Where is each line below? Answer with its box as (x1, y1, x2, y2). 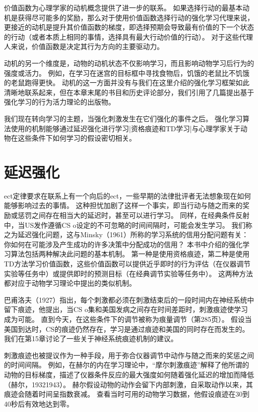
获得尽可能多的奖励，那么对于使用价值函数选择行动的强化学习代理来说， (17, 12, 254, 22)
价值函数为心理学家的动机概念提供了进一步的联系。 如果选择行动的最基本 (4, 2, 243, 12)
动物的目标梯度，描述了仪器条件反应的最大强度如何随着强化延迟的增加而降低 (4, 369, 254, 379)
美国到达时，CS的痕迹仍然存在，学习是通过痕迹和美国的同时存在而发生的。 (4, 323, 249, 334)
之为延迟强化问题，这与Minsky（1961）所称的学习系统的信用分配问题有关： (4, 229, 249, 240)
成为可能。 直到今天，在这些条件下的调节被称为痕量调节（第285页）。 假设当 (4, 313, 252, 324)
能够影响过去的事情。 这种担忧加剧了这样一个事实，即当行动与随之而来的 (4, 200, 243, 210)
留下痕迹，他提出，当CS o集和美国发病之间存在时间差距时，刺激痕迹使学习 (4, 304, 248, 314)
